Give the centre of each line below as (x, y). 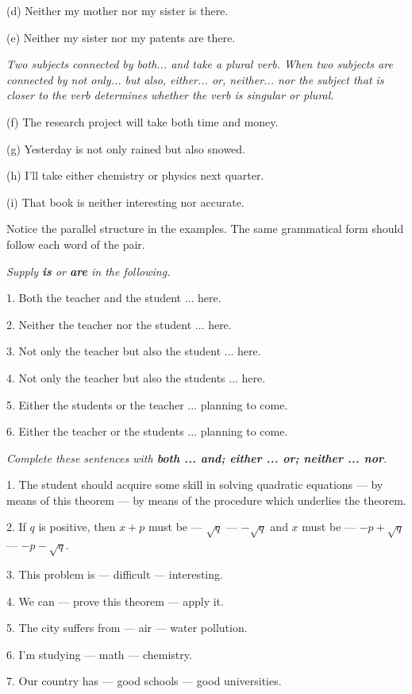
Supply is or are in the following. (89, 271)
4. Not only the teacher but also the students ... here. (136, 377)
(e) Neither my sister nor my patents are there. (121, 37)
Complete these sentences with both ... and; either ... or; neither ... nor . (197, 457)
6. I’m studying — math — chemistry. (99, 654)
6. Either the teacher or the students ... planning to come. (147, 431)
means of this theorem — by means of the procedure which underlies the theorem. (206, 500)
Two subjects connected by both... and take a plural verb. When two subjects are (200, 64)
